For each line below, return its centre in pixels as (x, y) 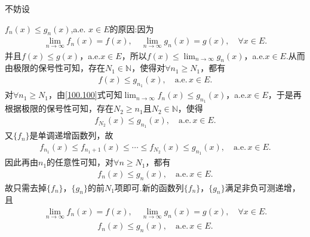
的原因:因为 (132, 28)
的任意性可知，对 (80, 162)
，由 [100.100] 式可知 (85, 95)
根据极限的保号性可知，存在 (59, 108)
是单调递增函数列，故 (71, 135)
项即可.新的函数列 (149, 187)
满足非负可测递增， (263, 187)
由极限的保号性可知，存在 (55, 68)
